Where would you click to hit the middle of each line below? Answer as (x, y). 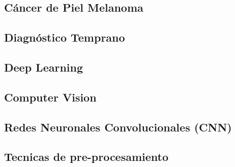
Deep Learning (44, 67)
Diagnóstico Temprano (65, 37)
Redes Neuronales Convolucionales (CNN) (118, 127)
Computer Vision (50, 97)
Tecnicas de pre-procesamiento (86, 157)
